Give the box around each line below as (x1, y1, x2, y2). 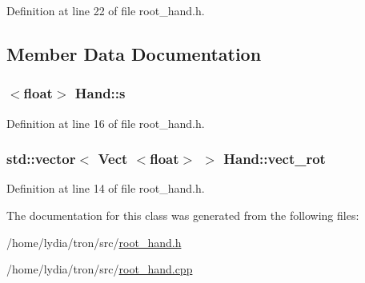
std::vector (6, 149, 76, 169)
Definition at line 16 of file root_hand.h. (6, 114, 205, 131)
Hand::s (74, 83, 126, 103)
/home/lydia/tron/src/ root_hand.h (6, 233, 182, 250)
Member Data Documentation (6, 41, 262, 66)
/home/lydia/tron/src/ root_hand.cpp (6, 261, 193, 277)
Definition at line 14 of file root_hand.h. (6, 180, 205, 197)
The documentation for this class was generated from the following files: (6, 207, 359, 223)
